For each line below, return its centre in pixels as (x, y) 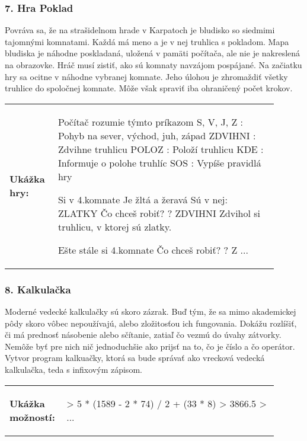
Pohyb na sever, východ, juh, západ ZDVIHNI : (157, 135)
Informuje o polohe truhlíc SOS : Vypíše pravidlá (159, 162)
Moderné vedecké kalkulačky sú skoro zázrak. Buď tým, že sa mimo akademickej (151, 311)
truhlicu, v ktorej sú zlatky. (115, 226)
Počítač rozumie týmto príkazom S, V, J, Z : (151, 122)
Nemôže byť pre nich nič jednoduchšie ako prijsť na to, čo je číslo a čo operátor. (150, 346)
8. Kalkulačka (38, 289)
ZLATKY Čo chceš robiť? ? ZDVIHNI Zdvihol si (159, 213)
